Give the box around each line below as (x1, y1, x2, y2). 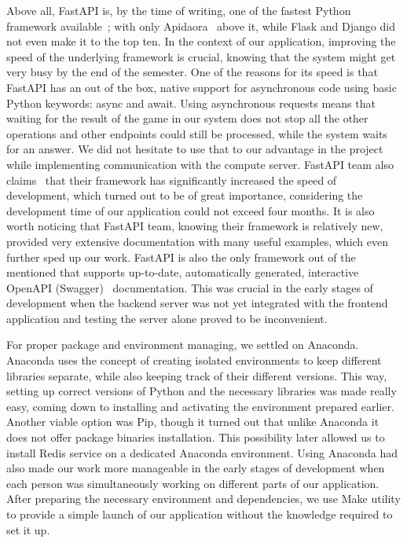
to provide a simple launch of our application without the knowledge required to (6, 506, 393, 522)
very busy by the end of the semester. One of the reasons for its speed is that (6, 64, 378, 80)
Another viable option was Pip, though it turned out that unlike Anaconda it (6, 413, 379, 430)
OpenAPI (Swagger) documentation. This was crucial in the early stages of (6, 279, 373, 295)
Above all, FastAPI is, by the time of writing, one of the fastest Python (6, 2, 351, 18)
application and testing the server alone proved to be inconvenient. (6, 310, 328, 326)
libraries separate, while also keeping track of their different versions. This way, (6, 367, 387, 383)
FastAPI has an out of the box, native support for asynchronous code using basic (6, 79, 397, 95)
